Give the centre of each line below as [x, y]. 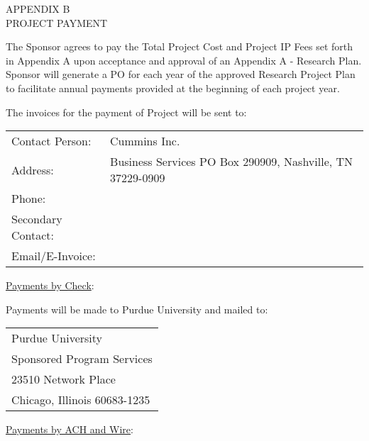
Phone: [29, 199]
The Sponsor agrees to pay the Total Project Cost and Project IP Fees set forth [180, 46]
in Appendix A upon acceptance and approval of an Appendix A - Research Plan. [184, 60]
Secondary [37, 219]
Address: [33, 169]
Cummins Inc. [145, 141]
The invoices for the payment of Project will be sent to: [126, 112]
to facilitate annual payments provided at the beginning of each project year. [173, 88]
